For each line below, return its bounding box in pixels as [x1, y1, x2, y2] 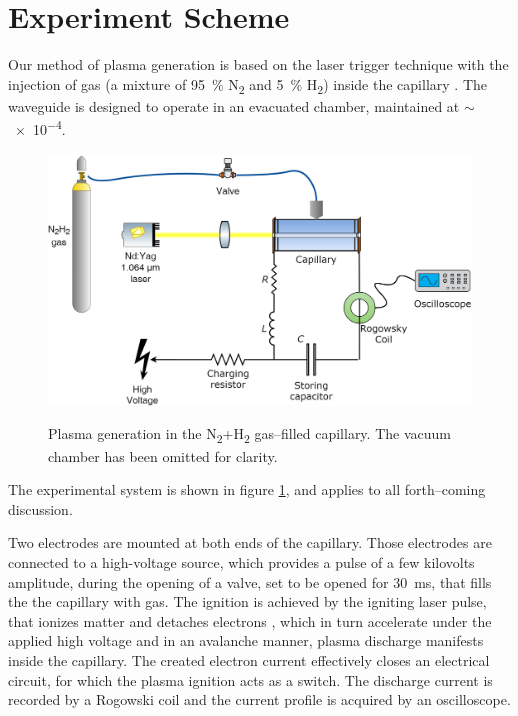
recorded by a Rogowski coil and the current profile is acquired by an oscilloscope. [8, 689, 511, 710]
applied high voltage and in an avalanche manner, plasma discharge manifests [8, 630, 484, 651]
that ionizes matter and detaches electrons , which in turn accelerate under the [8, 610, 492, 631]
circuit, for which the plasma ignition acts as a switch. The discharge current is [8, 669, 493, 690]
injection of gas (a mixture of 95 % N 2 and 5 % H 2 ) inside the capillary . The [8, 73, 487, 97]
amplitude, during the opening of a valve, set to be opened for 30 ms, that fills [8, 571, 492, 592]
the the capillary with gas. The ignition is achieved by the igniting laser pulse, [8, 591, 487, 612]
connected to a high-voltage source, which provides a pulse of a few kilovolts [8, 551, 475, 572]
